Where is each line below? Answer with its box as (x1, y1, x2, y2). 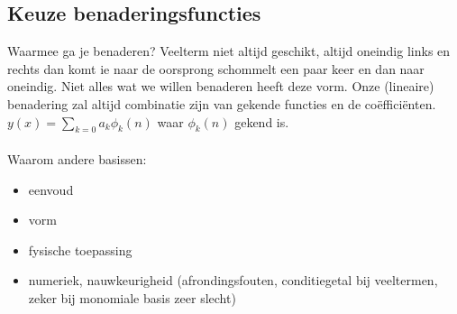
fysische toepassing (28, 240, 133, 259)
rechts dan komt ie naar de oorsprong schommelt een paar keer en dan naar (7, 59, 425, 78)
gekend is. (234, 112, 289, 131)
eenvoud (28, 180, 74, 199)
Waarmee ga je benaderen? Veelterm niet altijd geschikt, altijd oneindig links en (7, 42, 451, 60)
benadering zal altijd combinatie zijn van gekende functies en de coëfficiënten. (7, 94, 436, 113)
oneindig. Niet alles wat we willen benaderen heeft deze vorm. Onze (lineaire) (7, 77, 434, 96)
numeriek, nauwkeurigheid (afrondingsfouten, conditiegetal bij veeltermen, (28, 271, 438, 290)
